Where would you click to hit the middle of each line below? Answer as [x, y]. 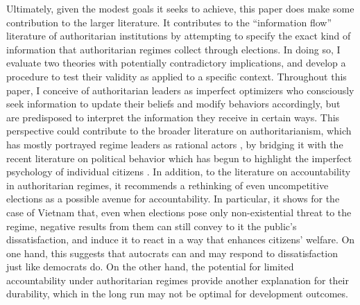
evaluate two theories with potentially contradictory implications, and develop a [176, 63]
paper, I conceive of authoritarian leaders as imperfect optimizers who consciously [180, 90]
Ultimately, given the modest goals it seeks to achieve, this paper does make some [180, 8]
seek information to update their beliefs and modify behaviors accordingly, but [173, 104]
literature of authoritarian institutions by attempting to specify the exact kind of [179, 36]
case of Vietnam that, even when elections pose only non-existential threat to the [179, 212]
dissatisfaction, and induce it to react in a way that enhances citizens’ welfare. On [181, 239]
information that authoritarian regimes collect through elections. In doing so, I [173, 49]
